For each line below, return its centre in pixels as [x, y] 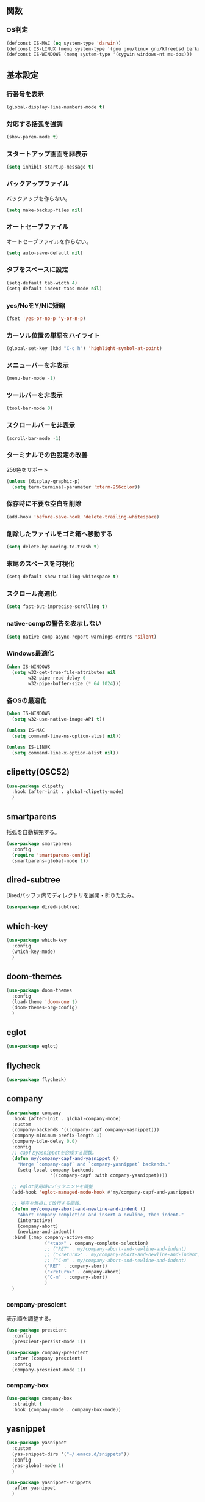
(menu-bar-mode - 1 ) [31, 379]
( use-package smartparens [39, 844]
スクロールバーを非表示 [41, 425]
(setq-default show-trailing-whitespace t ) [63, 577]
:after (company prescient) [48, 1358]
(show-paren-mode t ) [33, 137]
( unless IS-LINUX [28, 747]
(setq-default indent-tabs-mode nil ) [54, 289]
